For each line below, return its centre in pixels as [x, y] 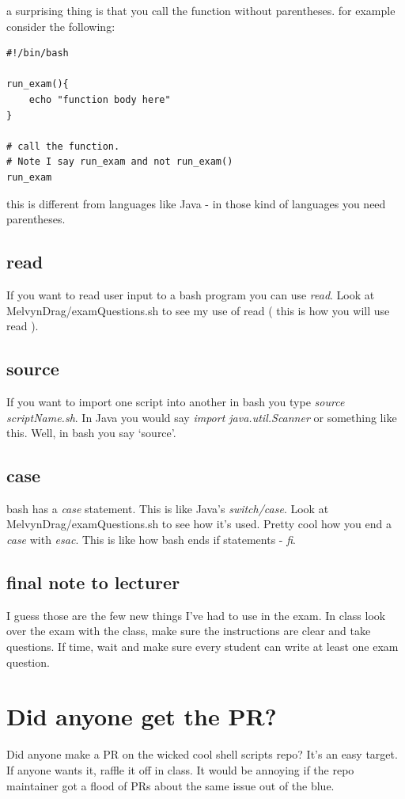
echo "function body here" [100, 99]
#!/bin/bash [38, 53]
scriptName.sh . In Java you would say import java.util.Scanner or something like [202, 417]
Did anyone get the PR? [142, 716]
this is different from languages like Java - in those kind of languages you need [196, 203]
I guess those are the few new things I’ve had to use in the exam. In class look [196, 615]
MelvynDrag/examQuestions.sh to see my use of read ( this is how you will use [198, 310]
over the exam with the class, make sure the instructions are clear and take [189, 631]
